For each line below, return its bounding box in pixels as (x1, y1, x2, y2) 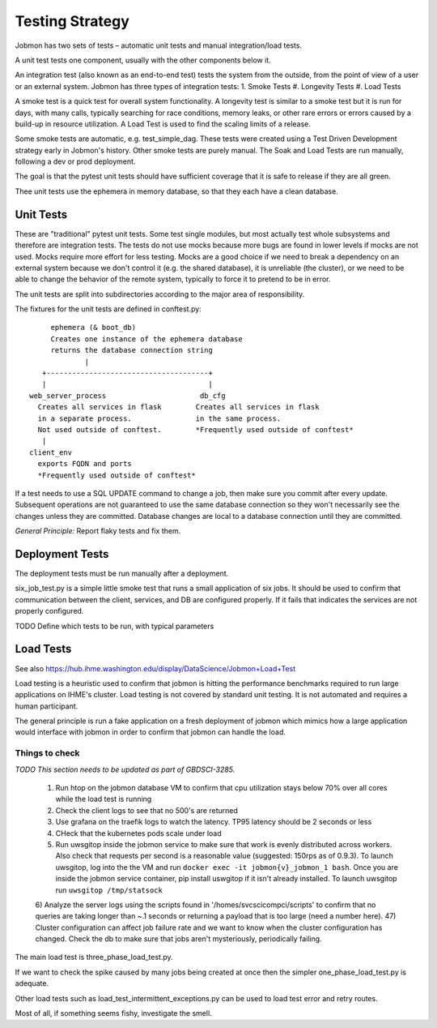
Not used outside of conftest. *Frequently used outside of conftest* (37, 426, 354, 434)
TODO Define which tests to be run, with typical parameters (15, 621, 214, 631)
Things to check (15, 747, 80, 759)
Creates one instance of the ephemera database (50, 334, 243, 344)
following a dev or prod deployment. (15, 156, 136, 166)
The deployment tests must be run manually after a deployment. (15, 568, 229, 579)
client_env (29, 448, 73, 457)
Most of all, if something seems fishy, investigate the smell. (15, 1009, 212, 1018)
